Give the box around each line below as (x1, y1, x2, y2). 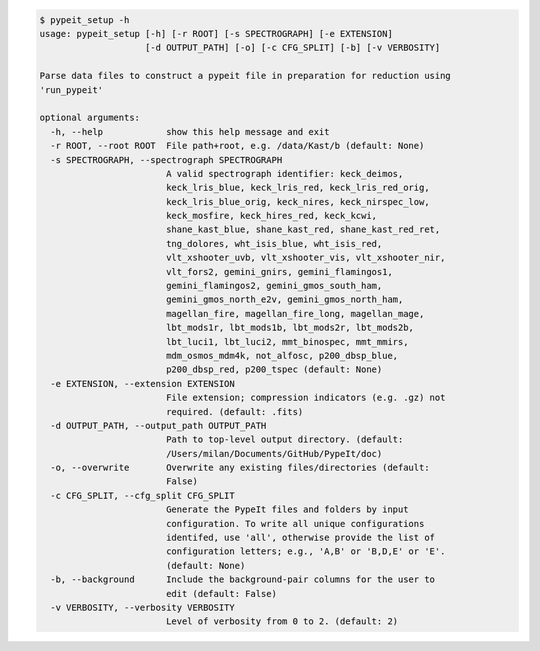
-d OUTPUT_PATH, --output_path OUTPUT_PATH (50, 420, 267, 431)
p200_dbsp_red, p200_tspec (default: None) (165, 364, 383, 375)
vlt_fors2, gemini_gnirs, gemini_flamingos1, (165, 266, 394, 277)
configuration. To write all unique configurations (165, 518, 425, 529)
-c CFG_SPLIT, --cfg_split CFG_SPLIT (50, 490, 235, 501)
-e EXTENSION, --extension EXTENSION (50, 378, 235, 389)
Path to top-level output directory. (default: (165, 434, 404, 445)
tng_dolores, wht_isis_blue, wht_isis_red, (165, 238, 383, 249)
